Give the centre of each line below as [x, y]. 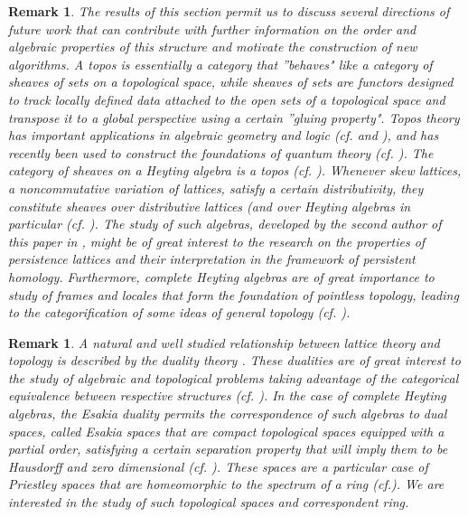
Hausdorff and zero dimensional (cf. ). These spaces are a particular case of [218, 466]
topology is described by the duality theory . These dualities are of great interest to [234, 360]
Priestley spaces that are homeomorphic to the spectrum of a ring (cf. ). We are [226, 484]
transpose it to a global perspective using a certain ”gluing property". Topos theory [234, 117]
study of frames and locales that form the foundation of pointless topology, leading [234, 294]
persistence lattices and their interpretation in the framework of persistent [212, 259]
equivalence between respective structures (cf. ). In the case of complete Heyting [227, 395]
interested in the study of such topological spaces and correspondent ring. [209, 502]
